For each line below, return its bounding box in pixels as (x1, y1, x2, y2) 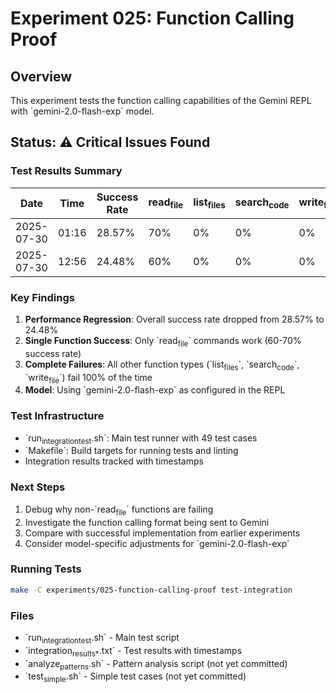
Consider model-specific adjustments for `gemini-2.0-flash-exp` (24, 537, 290, 549)
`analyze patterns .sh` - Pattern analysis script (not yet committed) (24, 657, 288, 672)
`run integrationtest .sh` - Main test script (24, 632, 180, 646)
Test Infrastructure (10, 409, 105, 423)
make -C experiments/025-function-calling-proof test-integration (10, 585, 293, 595)
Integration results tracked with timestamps (24, 455, 204, 467)
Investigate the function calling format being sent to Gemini (24, 516, 270, 528)
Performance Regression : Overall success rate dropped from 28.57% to (24, 313, 325, 325)
